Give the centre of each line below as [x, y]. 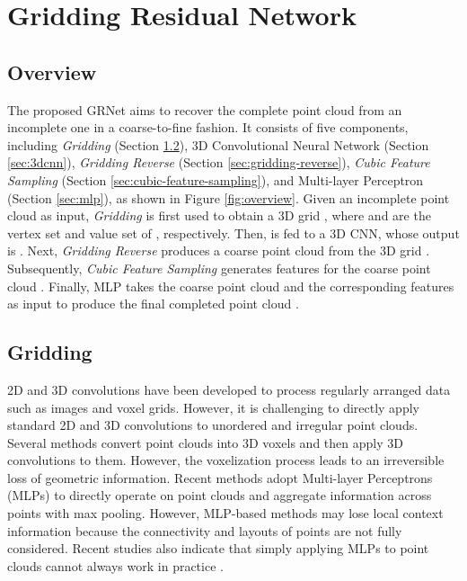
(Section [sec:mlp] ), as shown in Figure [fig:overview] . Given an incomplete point [229, 197]
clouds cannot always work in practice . [115, 565]
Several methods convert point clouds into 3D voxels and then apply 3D [205, 442]
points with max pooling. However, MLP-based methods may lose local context [225, 513]
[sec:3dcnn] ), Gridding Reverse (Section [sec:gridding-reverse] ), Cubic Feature [219, 162]
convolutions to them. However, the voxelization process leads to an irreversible [226, 460]
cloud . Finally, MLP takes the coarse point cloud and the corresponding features [231, 286]
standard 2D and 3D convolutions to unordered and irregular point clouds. [213, 425]
